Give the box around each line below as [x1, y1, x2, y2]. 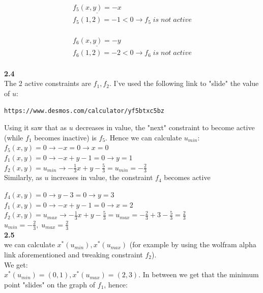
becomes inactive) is [34, 132, 97, 142]
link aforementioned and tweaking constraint [4, 249, 143, 259]
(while [4, 132, 23, 142]
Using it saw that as [4, 122, 67, 133]
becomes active [164, 172, 211, 183]
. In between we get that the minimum [138, 269, 259, 280]
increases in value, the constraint [51, 172, 153, 183]
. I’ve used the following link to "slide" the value [109, 78, 259, 89]
